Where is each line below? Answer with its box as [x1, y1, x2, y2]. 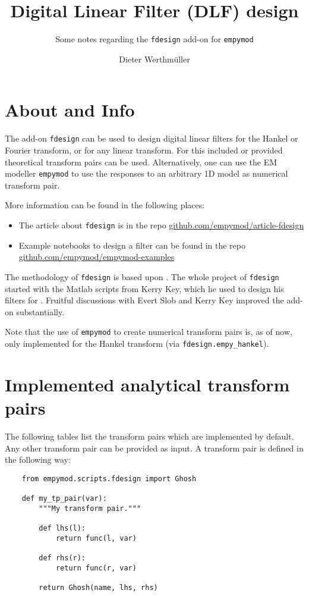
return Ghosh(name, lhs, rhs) [39, 583, 158, 592]
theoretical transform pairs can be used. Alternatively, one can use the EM [5, 155, 278, 168]
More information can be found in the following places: [5, 199, 205, 211]
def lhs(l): [39, 523, 86, 532]
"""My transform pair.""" [39, 504, 141, 513]
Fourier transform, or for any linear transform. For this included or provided [5, 143, 283, 156]
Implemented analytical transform [5, 372, 290, 396]
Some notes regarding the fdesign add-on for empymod [55, 33, 254, 45]
